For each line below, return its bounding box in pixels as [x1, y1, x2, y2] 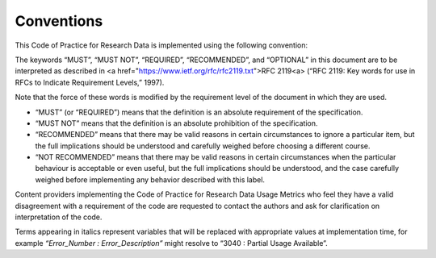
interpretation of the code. [15, 212, 103, 222]
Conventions [15, 12, 103, 30]
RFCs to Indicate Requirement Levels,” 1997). [15, 77, 165, 87]
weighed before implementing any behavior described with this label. [35, 174, 266, 185]
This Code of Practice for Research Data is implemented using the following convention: [15, 40, 308, 50]
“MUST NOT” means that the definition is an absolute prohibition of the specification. [35, 118, 318, 128]
